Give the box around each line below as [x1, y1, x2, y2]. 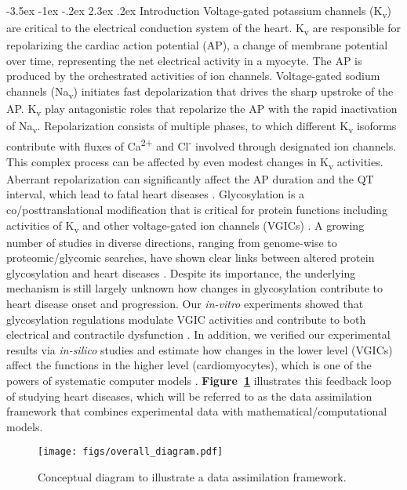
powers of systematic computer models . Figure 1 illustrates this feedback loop [6, 372, 391, 389]
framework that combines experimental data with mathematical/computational [6, 403, 387, 419]
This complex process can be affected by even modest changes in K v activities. [6, 153, 383, 172]
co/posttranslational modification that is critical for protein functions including [6, 201, 387, 217]
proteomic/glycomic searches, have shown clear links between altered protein [6, 249, 375, 266]
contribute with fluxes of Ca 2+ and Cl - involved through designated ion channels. [6, 136, 397, 154]
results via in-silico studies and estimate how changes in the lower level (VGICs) [6, 341, 393, 358]
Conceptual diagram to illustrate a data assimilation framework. [38, 469, 347, 485]
